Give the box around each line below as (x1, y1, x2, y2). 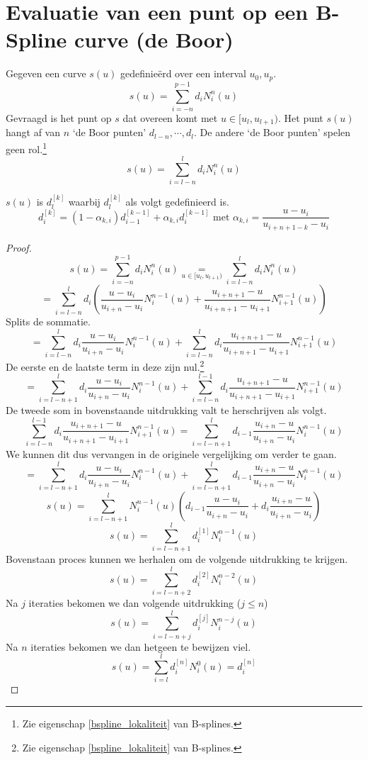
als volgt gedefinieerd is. (125, 194, 229, 209)
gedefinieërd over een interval (120, 66, 246, 81)
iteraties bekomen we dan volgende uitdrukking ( (28, 596, 241, 610)
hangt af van (6, 125, 61, 140)
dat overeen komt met (122, 110, 218, 125)
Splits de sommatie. (6, 314, 91, 329)
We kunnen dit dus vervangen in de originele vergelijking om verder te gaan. (6, 447, 337, 462)
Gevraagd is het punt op (6, 110, 112, 125)
